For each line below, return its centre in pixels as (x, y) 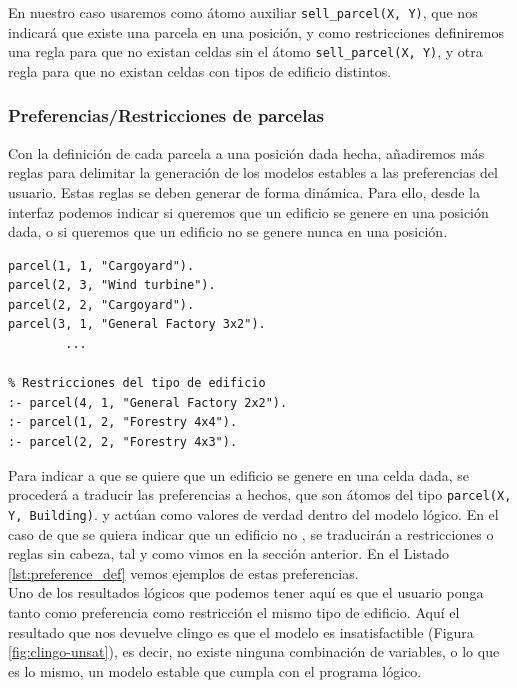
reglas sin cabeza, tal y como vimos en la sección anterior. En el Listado (229, 553)
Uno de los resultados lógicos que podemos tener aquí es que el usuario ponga (246, 592)
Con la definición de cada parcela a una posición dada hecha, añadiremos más (246, 152)
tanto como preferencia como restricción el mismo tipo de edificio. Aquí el (234, 611)
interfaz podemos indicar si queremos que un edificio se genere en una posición (248, 211)
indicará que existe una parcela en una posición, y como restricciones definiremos (256, 31)
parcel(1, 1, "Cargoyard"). (101, 265)
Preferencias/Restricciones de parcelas (166, 115)
